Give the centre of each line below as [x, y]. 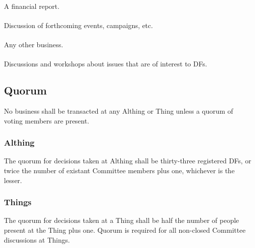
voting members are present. [47, 120]
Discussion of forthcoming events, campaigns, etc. [79, 25]
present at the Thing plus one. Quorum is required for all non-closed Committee [125, 230]
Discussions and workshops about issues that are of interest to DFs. [106, 64]
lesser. [13, 180]
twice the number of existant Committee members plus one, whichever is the [119, 170]
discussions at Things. [37, 239]
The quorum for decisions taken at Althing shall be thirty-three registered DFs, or [128, 161]
